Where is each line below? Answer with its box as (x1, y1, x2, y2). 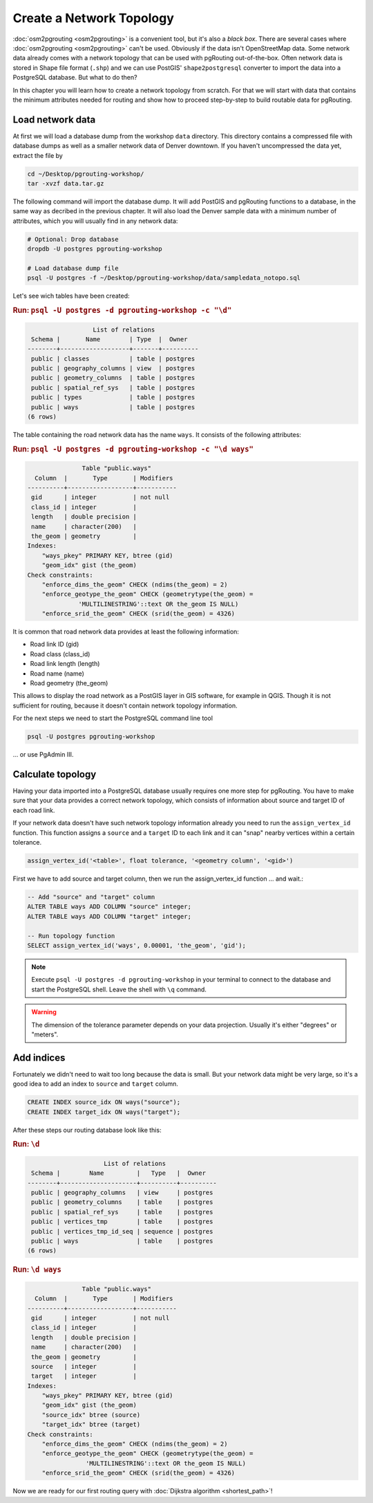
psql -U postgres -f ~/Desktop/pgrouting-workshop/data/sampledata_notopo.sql (27, 274, 300, 282)
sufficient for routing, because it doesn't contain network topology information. (12, 701, 238, 710)
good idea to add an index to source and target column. (12, 1080, 179, 1088)
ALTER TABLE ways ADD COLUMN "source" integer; (27, 903, 191, 910)
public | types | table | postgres (31, 393, 195, 402)
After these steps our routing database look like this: (12, 1126, 162, 1134)
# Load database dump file (27, 264, 119, 272)
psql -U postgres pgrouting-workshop (27, 732, 155, 741)
